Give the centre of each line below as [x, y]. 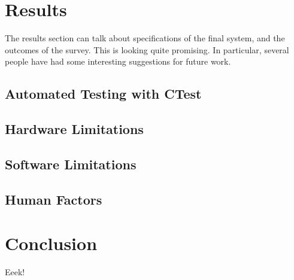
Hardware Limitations [74, 129]
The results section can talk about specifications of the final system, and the [145, 38]
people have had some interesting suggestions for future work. [118, 61]
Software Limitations [71, 164]
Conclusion [51, 243]
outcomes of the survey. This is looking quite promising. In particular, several [147, 49]
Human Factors [54, 199]
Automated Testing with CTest [103, 94]
